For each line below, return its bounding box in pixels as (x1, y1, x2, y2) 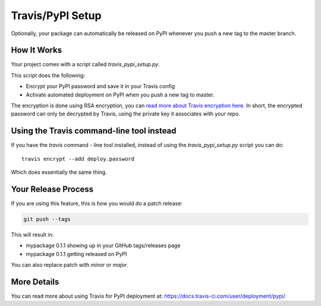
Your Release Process (11, 184, 94, 194)
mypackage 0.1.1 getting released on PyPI (26, 250, 127, 257)
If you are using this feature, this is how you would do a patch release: (11, 200, 182, 207)
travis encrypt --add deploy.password (21, 155, 135, 162)
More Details (11, 277, 59, 287)
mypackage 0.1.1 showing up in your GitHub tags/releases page (26, 242, 181, 249)
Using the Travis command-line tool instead (11, 126, 177, 136)
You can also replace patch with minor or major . (11, 261, 129, 268)
